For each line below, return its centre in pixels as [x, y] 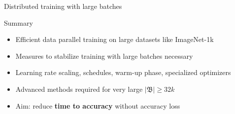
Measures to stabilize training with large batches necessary [104, 56]
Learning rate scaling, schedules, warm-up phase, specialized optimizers [123, 72]
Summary [18, 22]
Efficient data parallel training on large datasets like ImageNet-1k [115, 39]
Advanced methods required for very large [79, 89]
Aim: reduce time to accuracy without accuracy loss [98, 105]
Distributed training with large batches [63, 6]
